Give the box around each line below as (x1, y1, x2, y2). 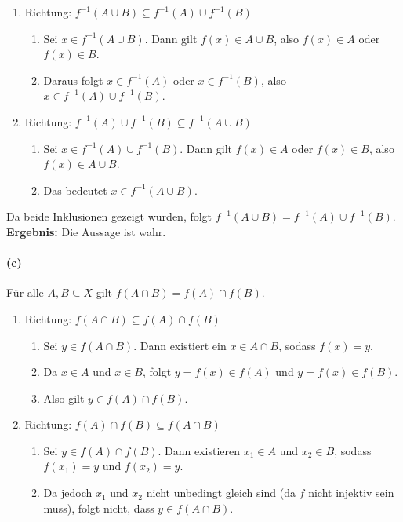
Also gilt (43, 389, 85, 406)
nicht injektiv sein (308, 484, 394, 501)
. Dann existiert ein (133, 337, 227, 353)
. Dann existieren (158, 442, 241, 458)
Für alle (6, 284, 44, 301)
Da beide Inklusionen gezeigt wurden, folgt (6, 208, 212, 224)
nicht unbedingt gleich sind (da (146, 484, 296, 501)
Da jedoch (43, 484, 93, 501)
